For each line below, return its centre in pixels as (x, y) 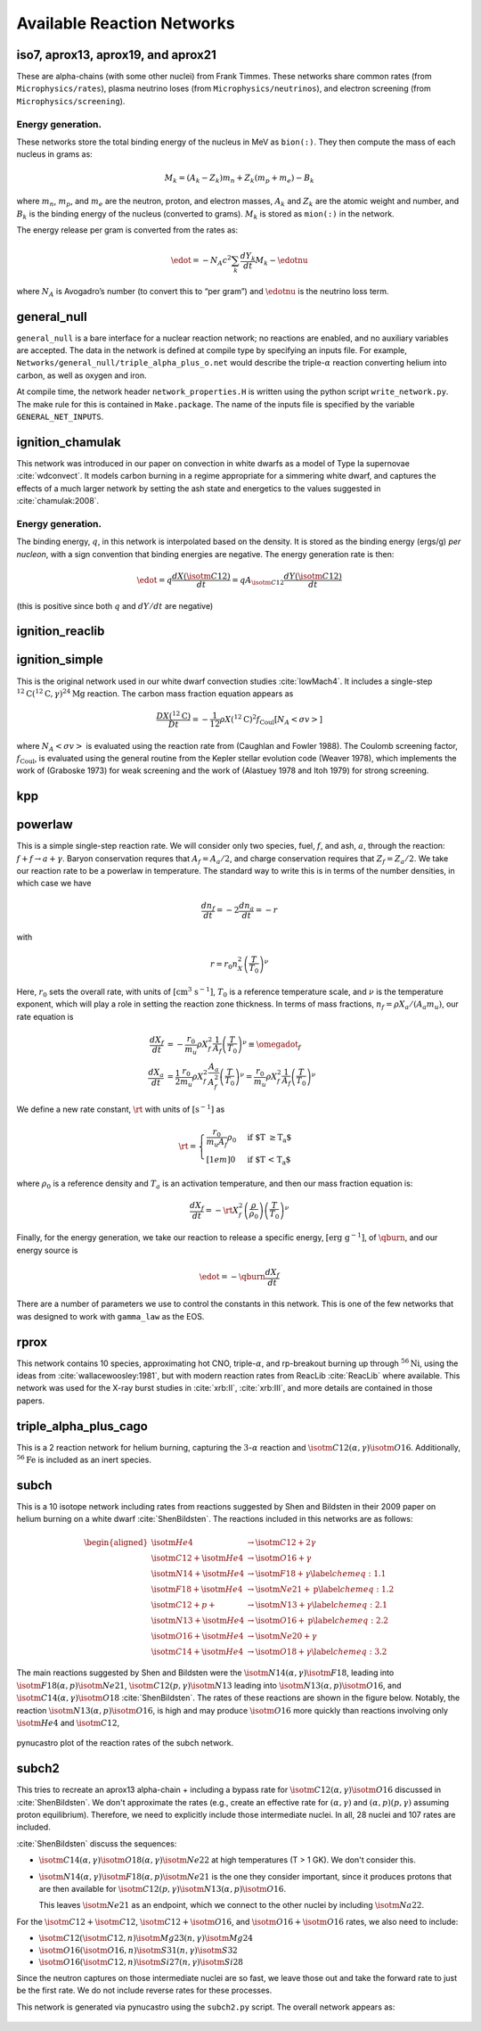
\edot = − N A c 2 (201, 261)
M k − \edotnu (281, 261)
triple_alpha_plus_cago (82, 1426)
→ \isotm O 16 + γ (279, 1558)
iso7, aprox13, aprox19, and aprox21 (117, 55)
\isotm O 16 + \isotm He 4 (197, 1636)
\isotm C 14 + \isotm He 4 (197, 1651)
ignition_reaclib (61, 632)
